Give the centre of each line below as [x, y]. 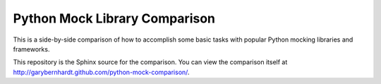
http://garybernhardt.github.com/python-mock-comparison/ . [101, 72]
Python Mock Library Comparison [114, 18]
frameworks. [31, 49]
